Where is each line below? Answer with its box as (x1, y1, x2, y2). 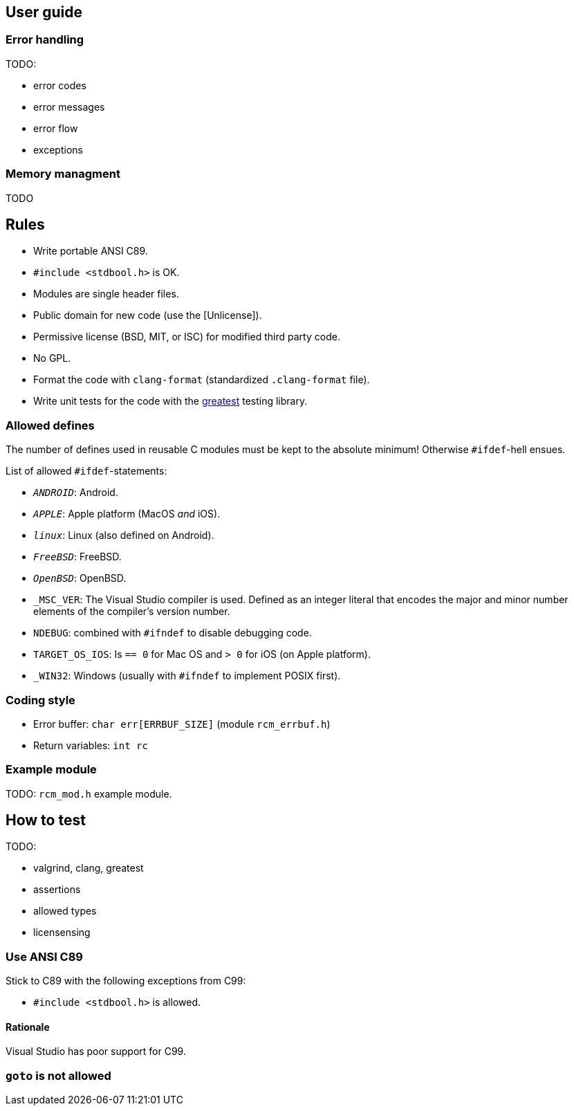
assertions (33, 883, 81, 896)
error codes (33, 79, 86, 91)
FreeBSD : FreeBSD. (33, 551, 122, 563)
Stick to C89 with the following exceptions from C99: (6, 975, 246, 987)
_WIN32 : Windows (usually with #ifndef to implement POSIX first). (33, 670, 341, 682)
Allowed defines (6, 418, 95, 432)
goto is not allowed (6, 1068, 111, 1083)
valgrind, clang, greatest (33, 862, 144, 874)
